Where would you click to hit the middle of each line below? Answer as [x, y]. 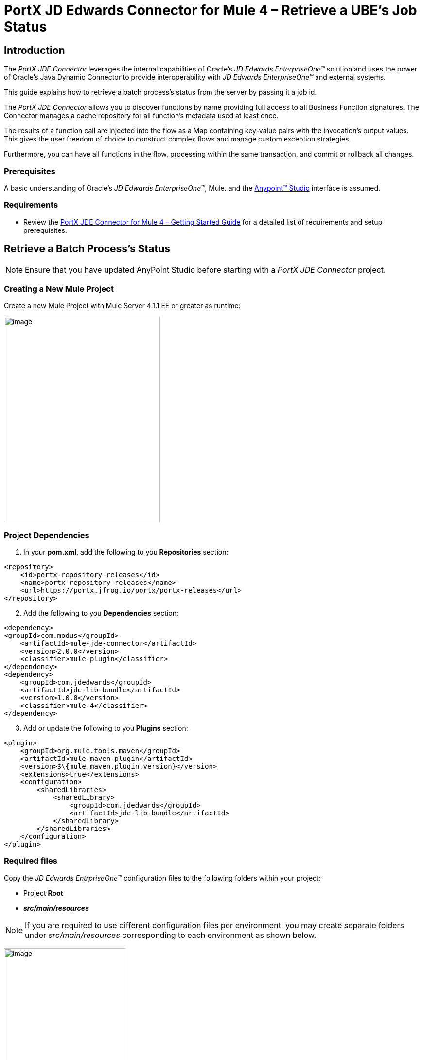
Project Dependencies [47, 535]
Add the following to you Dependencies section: [101, 613]
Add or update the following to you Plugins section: [106, 728]
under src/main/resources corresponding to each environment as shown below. [171, 935]
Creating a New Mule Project [59, 289]
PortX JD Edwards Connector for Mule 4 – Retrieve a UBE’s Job [211, 10]
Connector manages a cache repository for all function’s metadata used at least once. [141, 116]
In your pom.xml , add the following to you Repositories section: [126, 552]
